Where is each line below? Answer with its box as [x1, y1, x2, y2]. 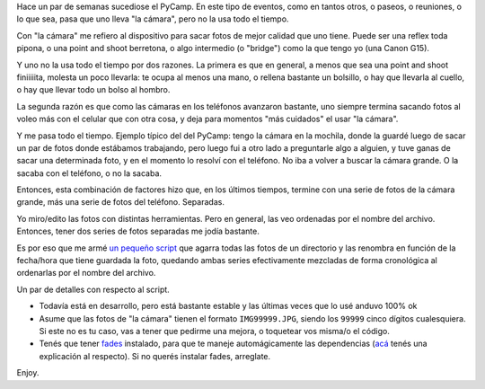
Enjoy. [16, 367, 40, 378]
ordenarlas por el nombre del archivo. [16, 268, 156, 278]
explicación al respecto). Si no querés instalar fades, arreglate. [39, 350, 271, 361]
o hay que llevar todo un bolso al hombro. [16, 84, 171, 95]
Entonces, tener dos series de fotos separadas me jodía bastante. [16, 225, 260, 237]
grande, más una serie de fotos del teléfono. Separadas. [16, 197, 225, 208]
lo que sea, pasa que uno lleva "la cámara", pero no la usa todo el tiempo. [16, 13, 289, 24]
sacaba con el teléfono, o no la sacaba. [16, 167, 162, 179]
